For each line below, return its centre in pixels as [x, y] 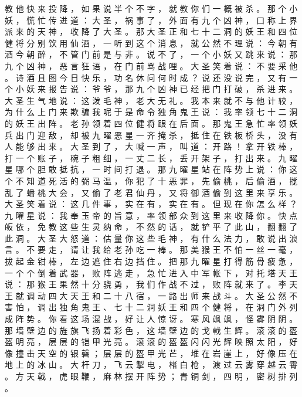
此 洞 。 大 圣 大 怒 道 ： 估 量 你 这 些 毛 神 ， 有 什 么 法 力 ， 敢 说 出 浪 [151, 238]
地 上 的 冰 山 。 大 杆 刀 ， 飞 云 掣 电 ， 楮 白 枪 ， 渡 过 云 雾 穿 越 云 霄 [151, 364]
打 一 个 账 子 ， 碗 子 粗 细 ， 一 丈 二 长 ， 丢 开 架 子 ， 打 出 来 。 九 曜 [151, 157]
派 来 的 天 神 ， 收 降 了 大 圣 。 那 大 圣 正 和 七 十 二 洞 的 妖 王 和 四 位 [151, 31]
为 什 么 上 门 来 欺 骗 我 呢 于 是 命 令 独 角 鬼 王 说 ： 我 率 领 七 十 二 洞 [151, 112]
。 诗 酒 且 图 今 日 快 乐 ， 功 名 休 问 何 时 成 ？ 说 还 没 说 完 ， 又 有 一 [151, 77]
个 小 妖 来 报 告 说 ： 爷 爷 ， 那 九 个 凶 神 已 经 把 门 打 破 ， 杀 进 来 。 [151, 89]
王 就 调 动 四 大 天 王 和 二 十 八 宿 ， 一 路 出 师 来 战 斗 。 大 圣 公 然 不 [151, 295]
